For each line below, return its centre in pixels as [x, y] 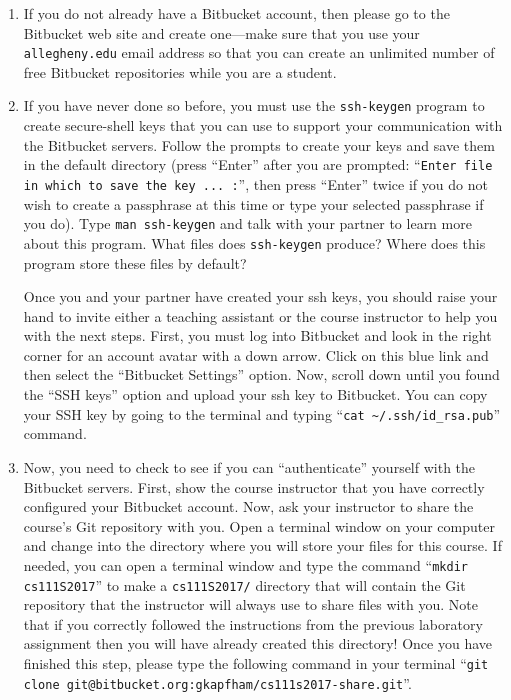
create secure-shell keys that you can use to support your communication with [263, 125]
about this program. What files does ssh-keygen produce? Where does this [254, 242]
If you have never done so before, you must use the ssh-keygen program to [254, 105]
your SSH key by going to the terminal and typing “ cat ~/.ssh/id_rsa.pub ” [262, 413]
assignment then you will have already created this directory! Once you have [257, 643]
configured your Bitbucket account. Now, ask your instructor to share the [248, 506]
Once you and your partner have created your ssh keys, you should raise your [260, 296]
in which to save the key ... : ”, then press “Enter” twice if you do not [255, 183]
